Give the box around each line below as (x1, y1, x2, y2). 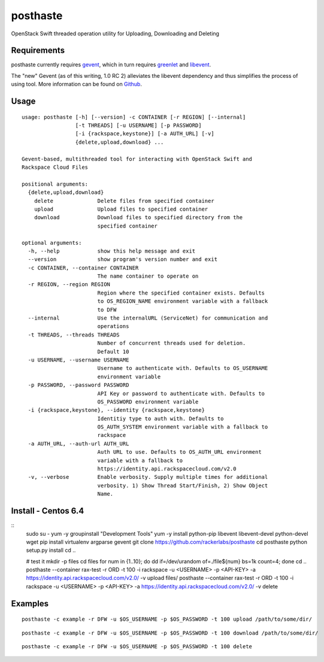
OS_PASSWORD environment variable (97, 398, 199, 405)
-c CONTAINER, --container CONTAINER (28, 264, 139, 271)
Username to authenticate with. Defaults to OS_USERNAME (97, 365, 268, 372)
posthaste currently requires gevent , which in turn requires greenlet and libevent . (11, 61, 211, 68)
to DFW (97, 306, 117, 313)
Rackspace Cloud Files (22, 163, 89, 171)
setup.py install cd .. (26, 546, 76, 554)
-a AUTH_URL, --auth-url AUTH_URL (28, 440, 129, 447)
